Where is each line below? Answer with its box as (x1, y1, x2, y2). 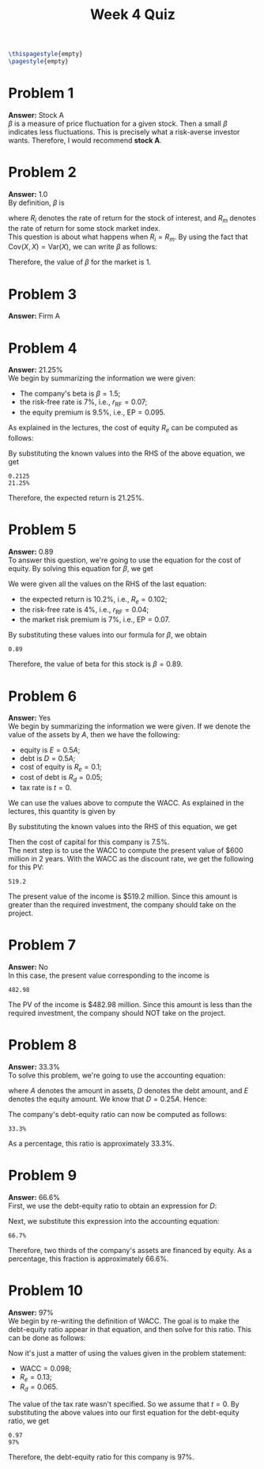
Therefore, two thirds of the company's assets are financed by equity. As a (8, 1245, 252, 1255)
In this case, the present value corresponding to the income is (8, 971, 209, 980)
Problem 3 (8, 285, 77, 303)
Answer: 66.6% (8, 1192, 61, 1202)
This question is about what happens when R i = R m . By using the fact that (8, 232, 248, 243)
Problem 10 (8, 1282, 84, 1299)
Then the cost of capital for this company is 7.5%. (8, 837, 170, 846)
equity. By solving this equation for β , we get (8, 563, 154, 573)
